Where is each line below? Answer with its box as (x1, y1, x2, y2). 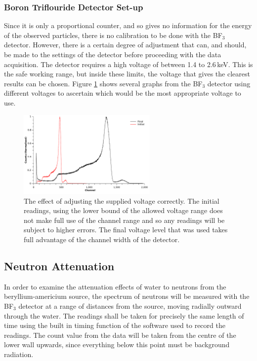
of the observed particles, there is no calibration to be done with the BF (4, 30, 222, 40)
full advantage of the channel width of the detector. (24, 234, 180, 245)
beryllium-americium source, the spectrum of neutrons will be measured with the (4, 291, 250, 301)
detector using (207, 78, 251, 88)
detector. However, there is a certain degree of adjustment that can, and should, (4, 39, 247, 50)
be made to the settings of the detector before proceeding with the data (4, 49, 221, 59)
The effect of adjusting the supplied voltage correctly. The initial (24, 195, 219, 206)
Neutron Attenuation (4, 258, 115, 273)
